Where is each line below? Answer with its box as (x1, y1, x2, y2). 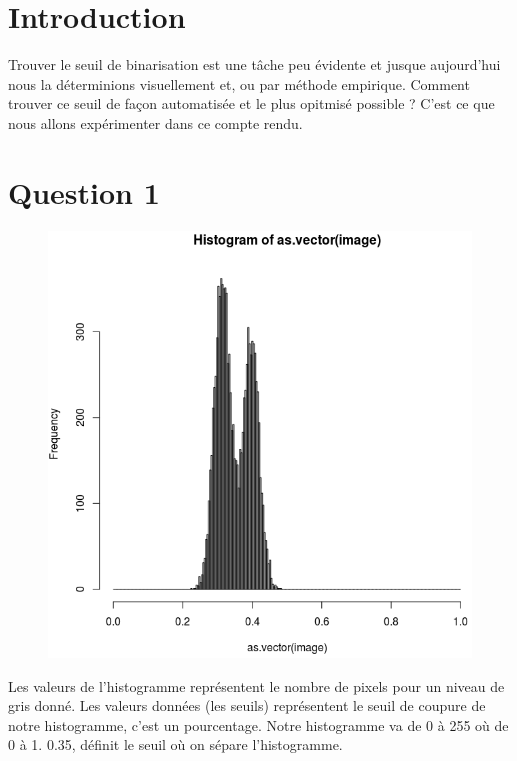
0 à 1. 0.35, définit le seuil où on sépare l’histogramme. (8, 734, 343, 755)
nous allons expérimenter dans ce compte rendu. (8, 112, 303, 133)
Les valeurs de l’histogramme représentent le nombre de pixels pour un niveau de (8, 675, 505, 696)
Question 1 (8, 171, 160, 212)
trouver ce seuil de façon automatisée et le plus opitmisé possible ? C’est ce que (8, 93, 495, 114)
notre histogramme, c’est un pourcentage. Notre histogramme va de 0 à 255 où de (8, 714, 509, 735)
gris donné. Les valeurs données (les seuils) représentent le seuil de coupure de (8, 695, 486, 716)
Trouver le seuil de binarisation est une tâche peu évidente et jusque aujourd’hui (8, 54, 501, 75)
